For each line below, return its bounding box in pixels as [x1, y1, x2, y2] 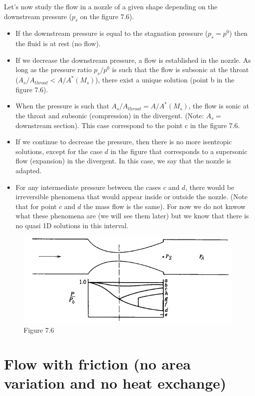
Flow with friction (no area [4, 353, 191, 373]
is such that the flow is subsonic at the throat [112, 64, 249, 75]
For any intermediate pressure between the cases [15, 182, 161, 192]
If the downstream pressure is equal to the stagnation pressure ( [15, 28, 208, 38]
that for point [15, 201, 57, 211]
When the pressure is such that [15, 101, 109, 111]
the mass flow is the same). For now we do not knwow [83, 201, 246, 211]
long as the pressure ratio [15, 64, 92, 75]
